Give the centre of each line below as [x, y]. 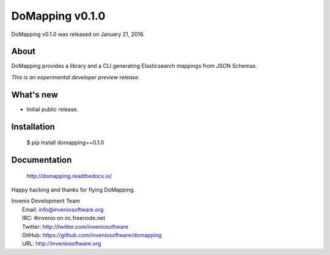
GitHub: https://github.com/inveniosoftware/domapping [92, 235]
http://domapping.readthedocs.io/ [69, 176]
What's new [35, 95]
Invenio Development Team [46, 201]
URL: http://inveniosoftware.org [62, 243]
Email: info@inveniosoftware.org [63, 209]
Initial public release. [53, 109]
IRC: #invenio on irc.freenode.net [64, 218]
